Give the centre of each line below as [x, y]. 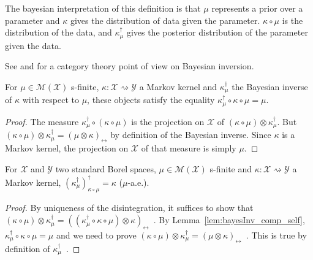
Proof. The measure [42, 121]
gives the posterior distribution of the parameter [217, 32]
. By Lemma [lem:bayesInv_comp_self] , [229, 220]
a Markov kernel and [178, 86]
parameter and [32, 20]
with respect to [51, 100]
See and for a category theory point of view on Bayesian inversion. [130, 66]
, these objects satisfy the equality [151, 100]
